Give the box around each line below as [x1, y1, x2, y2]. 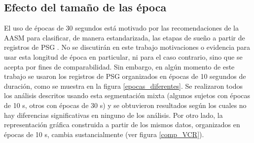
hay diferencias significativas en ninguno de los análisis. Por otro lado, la [4, 109, 223, 120]
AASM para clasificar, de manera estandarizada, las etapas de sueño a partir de [4, 32, 245, 42]
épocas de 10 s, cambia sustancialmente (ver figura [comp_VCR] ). [4, 129, 204, 139]
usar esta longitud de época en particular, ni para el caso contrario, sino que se [4, 51, 243, 62]
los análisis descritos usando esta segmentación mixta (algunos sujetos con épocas [4, 90, 251, 101]
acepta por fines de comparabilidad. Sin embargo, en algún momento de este [4, 61, 235, 71]
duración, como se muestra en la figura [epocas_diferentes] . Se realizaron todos [4, 80, 243, 91]
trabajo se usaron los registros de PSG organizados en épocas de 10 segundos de [4, 71, 246, 81]
